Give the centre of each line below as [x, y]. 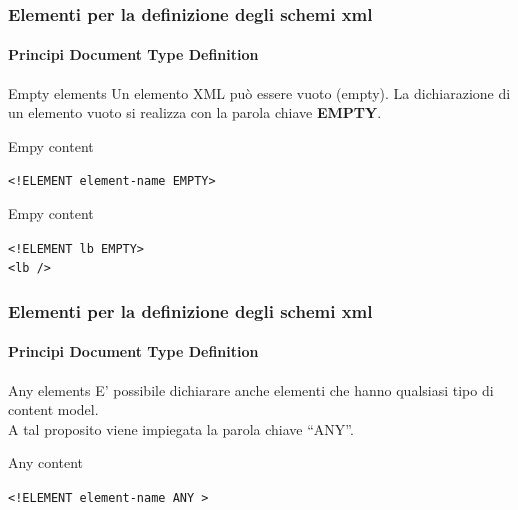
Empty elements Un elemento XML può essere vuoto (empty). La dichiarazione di [259, 92]
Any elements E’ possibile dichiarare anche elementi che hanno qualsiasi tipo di [251, 389]
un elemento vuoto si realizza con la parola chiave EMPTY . [195, 112]
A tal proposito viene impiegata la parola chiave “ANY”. [181, 428]
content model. [53, 409]
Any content [46, 462]
